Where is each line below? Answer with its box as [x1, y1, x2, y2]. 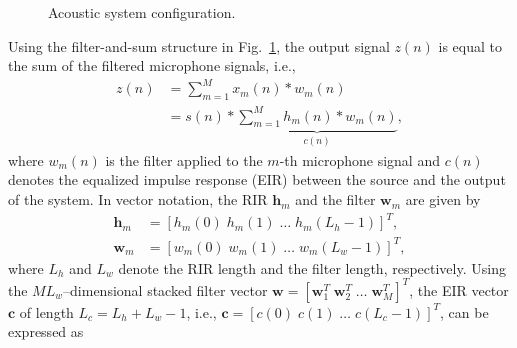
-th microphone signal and [279, 149, 440, 170]
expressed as [8, 321, 84, 342]
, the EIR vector [409, 279, 509, 300]
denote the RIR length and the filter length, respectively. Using [118, 257, 506, 278]
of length [19, 301, 74, 322]
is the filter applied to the [105, 149, 263, 170]
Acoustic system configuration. [48, 2, 236, 22]
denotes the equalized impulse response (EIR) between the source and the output [8, 169, 506, 190]
